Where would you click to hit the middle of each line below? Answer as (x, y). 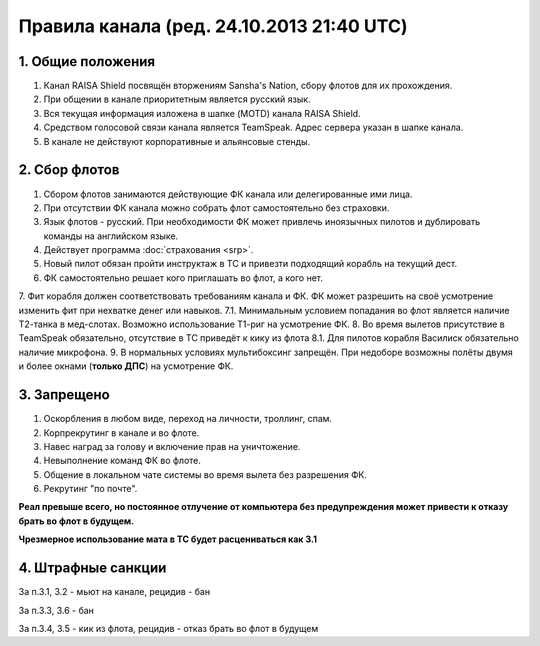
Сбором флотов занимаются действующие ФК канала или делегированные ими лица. (228, 194)
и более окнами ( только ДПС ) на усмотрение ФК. (126, 366)
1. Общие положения (86, 61)
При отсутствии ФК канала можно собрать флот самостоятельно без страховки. (216, 207)
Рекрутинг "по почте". (90, 489)
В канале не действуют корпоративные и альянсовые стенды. (177, 141)
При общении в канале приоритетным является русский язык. (177, 99)
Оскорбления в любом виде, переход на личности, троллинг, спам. (188, 419)
